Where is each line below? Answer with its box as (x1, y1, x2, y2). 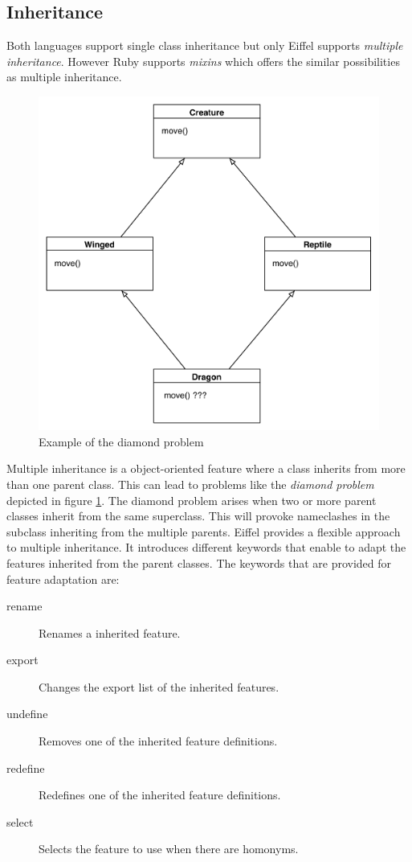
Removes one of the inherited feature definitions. (39, 733, 278, 749)
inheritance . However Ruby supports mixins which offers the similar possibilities (6, 52, 400, 69)
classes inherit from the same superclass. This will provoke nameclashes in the (6, 507, 390, 524)
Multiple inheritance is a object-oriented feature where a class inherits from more (6, 460, 406, 477)
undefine (6, 705, 48, 722)
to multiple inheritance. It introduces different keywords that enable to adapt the (6, 539, 406, 556)
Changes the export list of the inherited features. (39, 678, 279, 695)
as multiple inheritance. (6, 68, 122, 85)
